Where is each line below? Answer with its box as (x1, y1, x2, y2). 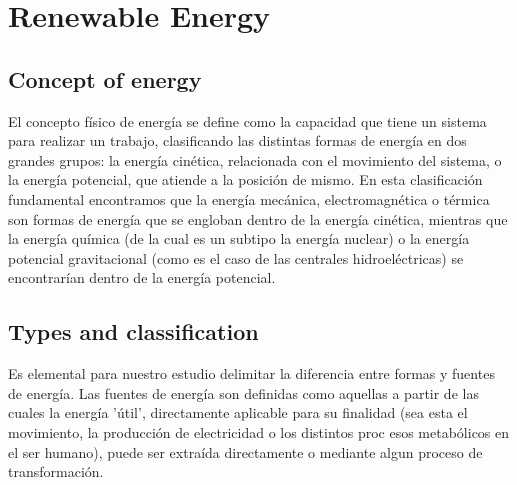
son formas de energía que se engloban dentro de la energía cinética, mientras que (8, 208, 508, 229)
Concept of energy (8, 63, 202, 94)
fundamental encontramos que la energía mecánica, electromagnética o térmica (8, 188, 490, 209)
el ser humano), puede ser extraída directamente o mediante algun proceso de (8, 441, 483, 462)
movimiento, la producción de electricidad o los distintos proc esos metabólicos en (8, 421, 510, 442)
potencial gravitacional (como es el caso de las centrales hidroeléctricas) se (8, 247, 464, 268)
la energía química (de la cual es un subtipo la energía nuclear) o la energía (8, 228, 470, 249)
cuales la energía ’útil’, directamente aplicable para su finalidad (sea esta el (8, 402, 468, 423)
